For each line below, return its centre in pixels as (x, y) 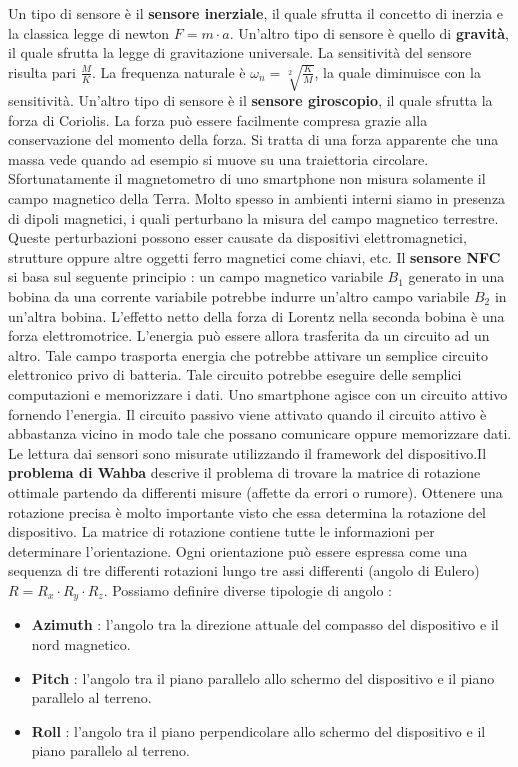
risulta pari (42, 71)
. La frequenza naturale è (169, 71)
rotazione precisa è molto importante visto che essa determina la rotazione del (247, 511)
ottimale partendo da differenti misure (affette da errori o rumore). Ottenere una (255, 491)
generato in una (456, 276)
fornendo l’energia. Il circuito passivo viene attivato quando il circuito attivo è (247, 413)
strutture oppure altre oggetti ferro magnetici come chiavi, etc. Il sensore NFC (254, 256)
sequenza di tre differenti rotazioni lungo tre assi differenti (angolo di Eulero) (244, 570)
